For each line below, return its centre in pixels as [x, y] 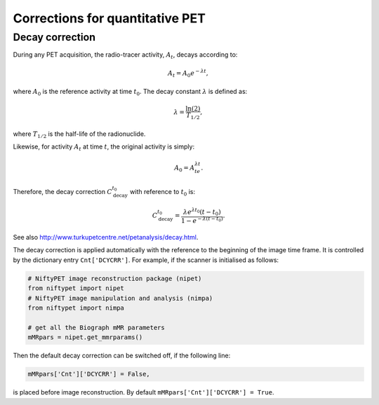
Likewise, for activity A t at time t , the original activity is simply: [104, 147]
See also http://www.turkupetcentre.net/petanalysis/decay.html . [106, 238]
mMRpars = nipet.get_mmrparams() [85, 337]
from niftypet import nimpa [76, 308]
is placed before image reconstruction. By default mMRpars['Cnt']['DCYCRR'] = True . [144, 392]
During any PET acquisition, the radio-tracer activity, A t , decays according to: [125, 56]
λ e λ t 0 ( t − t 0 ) [202, 212]
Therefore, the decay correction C [62, 191]
